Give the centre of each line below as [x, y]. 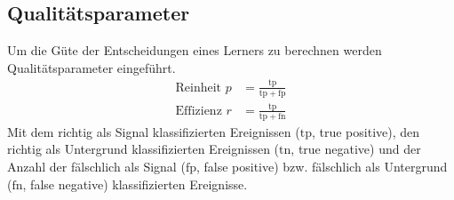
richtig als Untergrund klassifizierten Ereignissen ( [143, 149]
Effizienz [199, 111]
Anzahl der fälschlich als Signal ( [96, 166]
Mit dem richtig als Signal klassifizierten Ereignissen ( [154, 131]
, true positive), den [366, 131]
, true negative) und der [356, 149]
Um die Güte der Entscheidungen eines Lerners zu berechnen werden [195, 50]
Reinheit [199, 88]
